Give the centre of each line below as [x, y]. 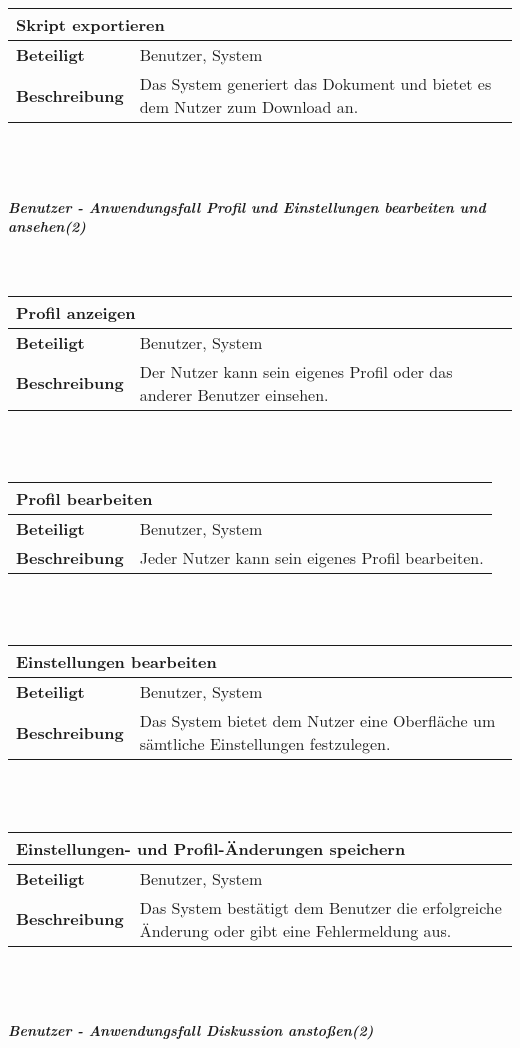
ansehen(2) [47, 226]
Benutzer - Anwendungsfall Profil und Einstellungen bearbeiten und [247, 206]
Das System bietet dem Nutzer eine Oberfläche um [317, 721]
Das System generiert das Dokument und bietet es [315, 83]
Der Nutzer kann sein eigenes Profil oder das [296, 371]
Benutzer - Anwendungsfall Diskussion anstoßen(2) [191, 1030]
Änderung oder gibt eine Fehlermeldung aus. [295, 930]
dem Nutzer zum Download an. [249, 106]
